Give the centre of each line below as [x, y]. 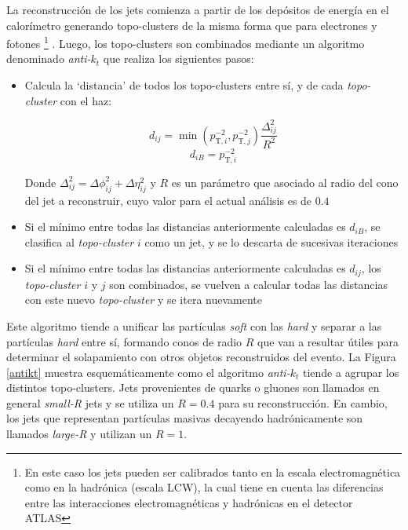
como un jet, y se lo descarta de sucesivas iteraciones [271, 241]
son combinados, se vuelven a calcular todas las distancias [248, 284]
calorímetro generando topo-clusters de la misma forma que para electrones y [192, 25]
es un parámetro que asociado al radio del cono [285, 182]
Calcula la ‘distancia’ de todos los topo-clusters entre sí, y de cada [184, 85]
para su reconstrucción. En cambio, [303, 402]
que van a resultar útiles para [328, 341]
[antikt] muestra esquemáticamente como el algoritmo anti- [148, 372]
